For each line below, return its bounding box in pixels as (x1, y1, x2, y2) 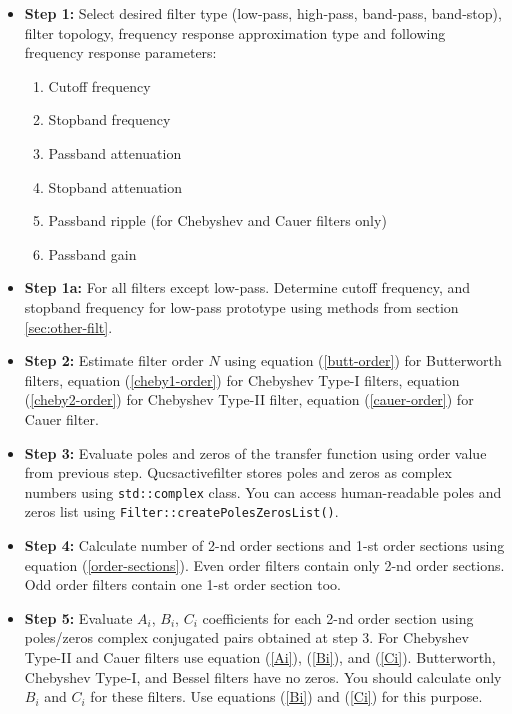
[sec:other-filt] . (24, 316, 113, 337)
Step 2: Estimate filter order (24, 350, 204, 371)
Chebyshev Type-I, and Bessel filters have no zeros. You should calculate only (24, 666, 502, 687)
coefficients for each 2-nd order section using (202, 607, 474, 628)
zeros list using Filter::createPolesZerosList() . (24, 501, 339, 522)
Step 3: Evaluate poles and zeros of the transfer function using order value (24, 442, 487, 463)
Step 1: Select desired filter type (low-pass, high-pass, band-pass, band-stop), (24, 3, 502, 23)
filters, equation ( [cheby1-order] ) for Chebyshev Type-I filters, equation (24, 369, 460, 390)
